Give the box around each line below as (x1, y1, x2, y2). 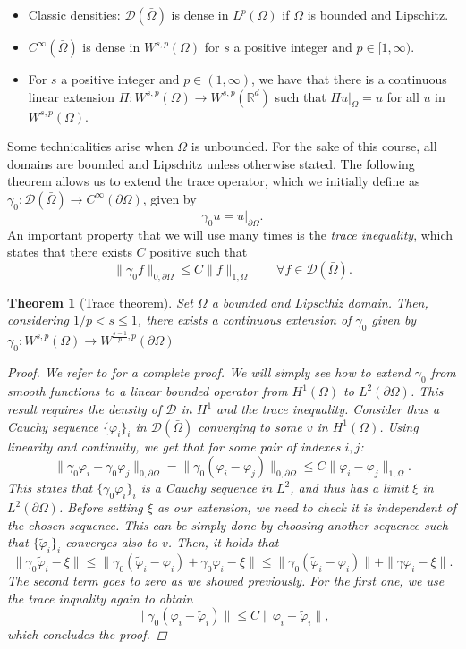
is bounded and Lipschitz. (307, 5, 449, 23)
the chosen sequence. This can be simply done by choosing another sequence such (7, 515, 448, 534)
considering (7, 310, 69, 329)
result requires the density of (7, 400, 162, 418)
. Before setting (58, 498, 143, 517)
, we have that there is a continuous (251, 70, 447, 88)
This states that (7, 478, 93, 497)
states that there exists (7, 242, 132, 261)
